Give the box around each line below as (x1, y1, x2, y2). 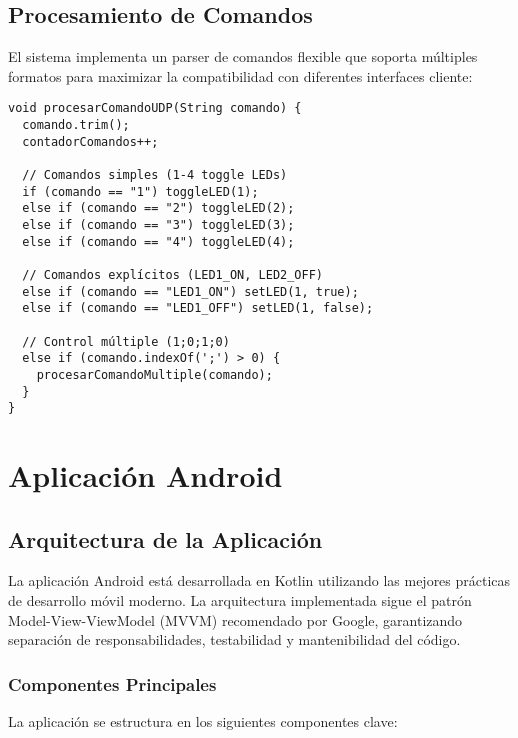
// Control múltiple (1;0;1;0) (22, 334, 230, 349)
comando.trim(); (22, 118, 130, 133)
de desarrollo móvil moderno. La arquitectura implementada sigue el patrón (8, 590, 472, 611)
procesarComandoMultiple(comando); (36, 367, 273, 382)
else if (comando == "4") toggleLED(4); (22, 234, 295, 249)
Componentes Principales (8, 671, 217, 696)
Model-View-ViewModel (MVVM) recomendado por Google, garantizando (8, 609, 463, 630)
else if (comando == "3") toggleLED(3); (22, 217, 295, 232)
